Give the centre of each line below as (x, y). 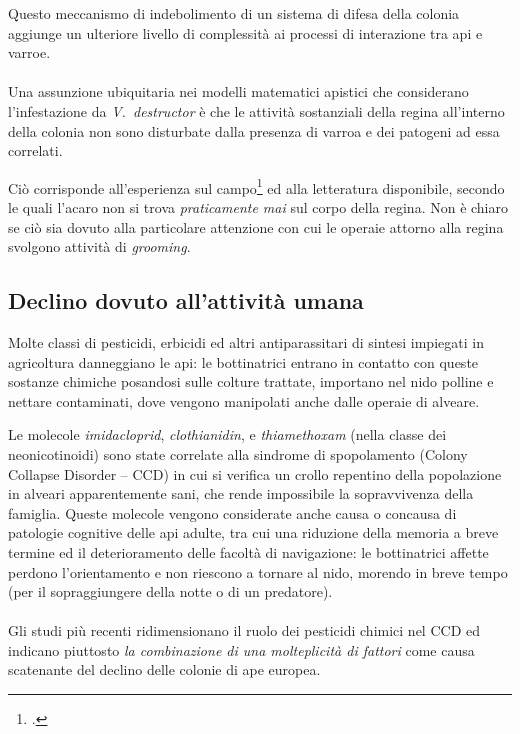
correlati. (35, 150)
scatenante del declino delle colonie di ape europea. (164, 669)
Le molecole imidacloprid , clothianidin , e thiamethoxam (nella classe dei (227, 434)
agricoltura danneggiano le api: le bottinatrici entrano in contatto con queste (243, 361)
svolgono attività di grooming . (99, 246)
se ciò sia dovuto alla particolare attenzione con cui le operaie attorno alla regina (256, 226)
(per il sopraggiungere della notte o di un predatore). (170, 591)
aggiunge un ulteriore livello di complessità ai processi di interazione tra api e (245, 32)
